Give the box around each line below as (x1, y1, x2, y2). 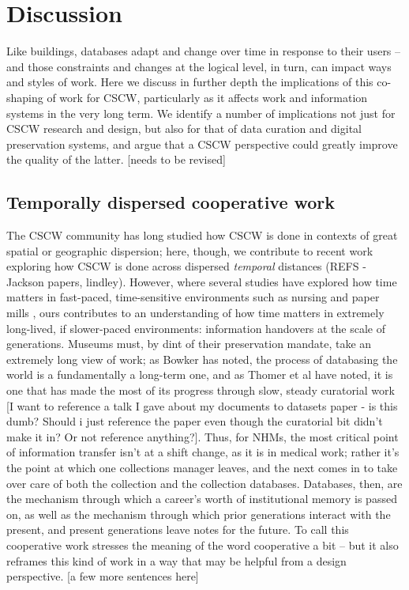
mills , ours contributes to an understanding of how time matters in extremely (6, 304, 385, 321)
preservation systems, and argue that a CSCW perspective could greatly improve (6, 135, 398, 152)
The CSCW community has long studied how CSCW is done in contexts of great (6, 227, 398, 244)
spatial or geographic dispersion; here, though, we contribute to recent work (6, 242, 373, 259)
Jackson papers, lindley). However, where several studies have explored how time (6, 273, 397, 289)
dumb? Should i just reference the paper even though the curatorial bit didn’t (6, 413, 383, 429)
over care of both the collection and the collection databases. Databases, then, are (6, 475, 403, 491)
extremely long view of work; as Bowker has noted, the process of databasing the (6, 350, 398, 367)
